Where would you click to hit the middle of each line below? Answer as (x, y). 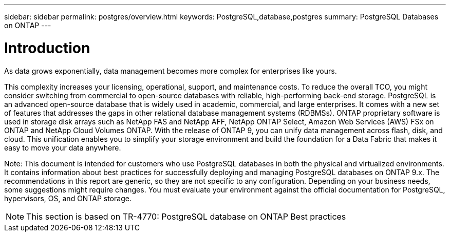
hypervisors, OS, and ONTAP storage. (68, 198)
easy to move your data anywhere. (63, 147)
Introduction (47, 48)
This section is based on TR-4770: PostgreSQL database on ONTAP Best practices (186, 216)
